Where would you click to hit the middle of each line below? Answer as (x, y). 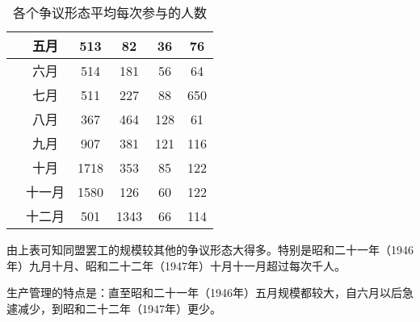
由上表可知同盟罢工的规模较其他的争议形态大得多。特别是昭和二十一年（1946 (210, 249)
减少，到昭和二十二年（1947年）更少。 (119, 308)
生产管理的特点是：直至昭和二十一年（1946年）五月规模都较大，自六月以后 (204, 293)
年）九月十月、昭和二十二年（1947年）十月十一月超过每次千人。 (176, 265)
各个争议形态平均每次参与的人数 (110, 13)
